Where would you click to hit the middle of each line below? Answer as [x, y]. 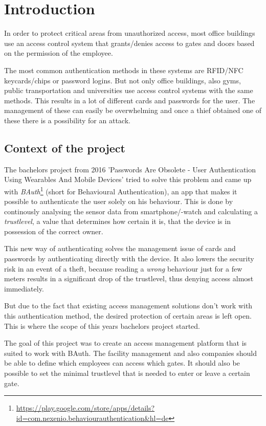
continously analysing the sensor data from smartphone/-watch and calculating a [131, 211]
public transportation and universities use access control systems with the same [129, 90]
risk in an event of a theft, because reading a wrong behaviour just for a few [123, 268]
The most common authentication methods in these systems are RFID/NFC [124, 70]
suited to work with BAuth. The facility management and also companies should [131, 353]
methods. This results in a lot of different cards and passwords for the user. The [130, 100]
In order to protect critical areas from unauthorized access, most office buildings [130, 33]
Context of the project [65, 148]
